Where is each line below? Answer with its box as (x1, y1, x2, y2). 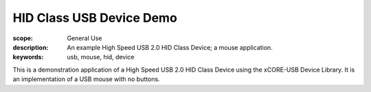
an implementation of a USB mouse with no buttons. (12, 75, 161, 83)
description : (12, 43, 49, 51)
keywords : (12, 53, 44, 61)
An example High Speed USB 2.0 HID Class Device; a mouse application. (67, 43, 273, 51)
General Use (67, 34, 102, 42)
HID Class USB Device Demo (12, 10, 178, 25)
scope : (12, 34, 34, 42)
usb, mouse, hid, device (67, 53, 135, 61)
